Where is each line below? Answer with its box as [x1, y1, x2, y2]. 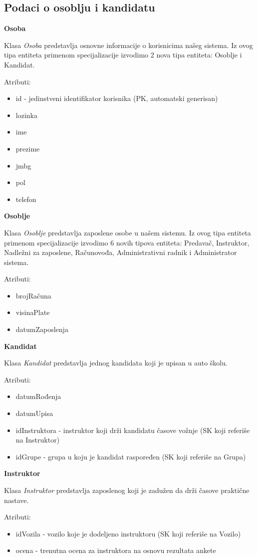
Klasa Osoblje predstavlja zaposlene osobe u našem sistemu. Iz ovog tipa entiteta [4, 227, 251, 237]
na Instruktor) [15, 434, 60, 445]
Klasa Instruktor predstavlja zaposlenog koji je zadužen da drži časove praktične [4, 485, 250, 495]
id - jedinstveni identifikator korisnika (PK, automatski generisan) [15, 93, 218, 103]
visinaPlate [15, 307, 50, 317]
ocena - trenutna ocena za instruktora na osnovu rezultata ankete [15, 545, 216, 555]
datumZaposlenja [15, 324, 68, 334]
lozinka [15, 109, 37, 120]
